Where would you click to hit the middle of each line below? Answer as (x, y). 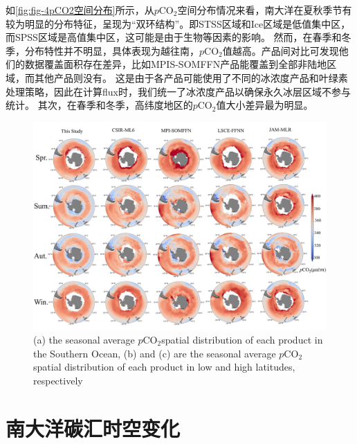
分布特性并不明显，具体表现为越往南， (112, 50)
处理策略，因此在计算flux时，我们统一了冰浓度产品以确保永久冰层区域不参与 (178, 91)
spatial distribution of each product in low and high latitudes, (164, 367)
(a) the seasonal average (84, 339)
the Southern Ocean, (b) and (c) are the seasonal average (155, 353)
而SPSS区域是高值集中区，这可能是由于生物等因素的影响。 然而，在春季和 (174, 37)
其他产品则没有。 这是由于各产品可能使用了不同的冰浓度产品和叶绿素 (191, 77)
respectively (58, 380)
